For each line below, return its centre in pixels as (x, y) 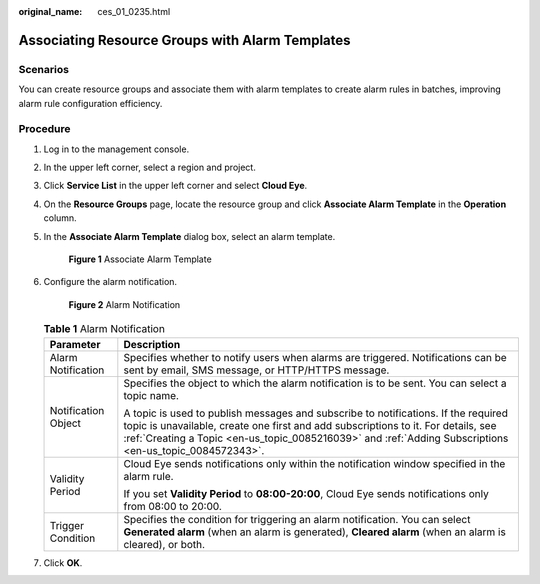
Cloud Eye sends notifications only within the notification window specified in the (314, 463)
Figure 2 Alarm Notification (124, 304)
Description (152, 344)
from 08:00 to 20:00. (172, 506)
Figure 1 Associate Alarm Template (140, 259)
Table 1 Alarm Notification (104, 329)
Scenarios (44, 69)
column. (60, 218)
